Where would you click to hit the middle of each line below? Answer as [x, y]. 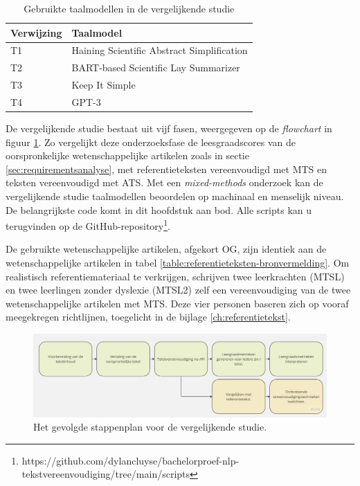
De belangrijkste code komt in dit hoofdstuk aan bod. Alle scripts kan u [159, 209]
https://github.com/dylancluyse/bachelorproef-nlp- [130, 460]
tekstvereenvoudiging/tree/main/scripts [106, 474]
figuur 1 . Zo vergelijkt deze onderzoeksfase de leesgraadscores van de [151, 142]
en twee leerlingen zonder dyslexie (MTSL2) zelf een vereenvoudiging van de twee [178, 290]
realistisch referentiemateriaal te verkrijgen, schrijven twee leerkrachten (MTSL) [175, 276]
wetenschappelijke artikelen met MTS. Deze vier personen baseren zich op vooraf [177, 303]
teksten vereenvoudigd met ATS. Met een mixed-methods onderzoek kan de [164, 182]
